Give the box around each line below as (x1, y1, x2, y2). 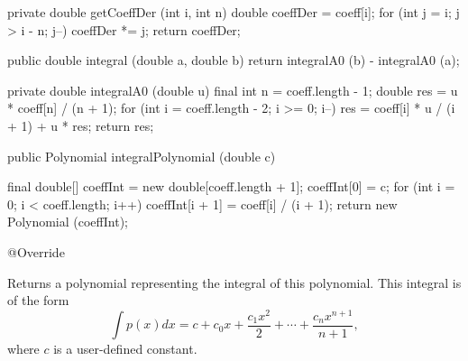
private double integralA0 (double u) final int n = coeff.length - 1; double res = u (7, 80, 458, 99)
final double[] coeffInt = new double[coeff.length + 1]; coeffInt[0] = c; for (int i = (7, 177, 455, 196)
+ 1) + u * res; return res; (7, 116, 154, 134)
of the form (7, 291, 69, 310)
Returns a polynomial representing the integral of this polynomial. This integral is (7, 273, 462, 292)
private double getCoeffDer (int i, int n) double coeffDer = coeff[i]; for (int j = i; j (7, 3, 460, 21)
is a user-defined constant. (53, 339, 197, 358)
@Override (7, 242, 65, 261)
